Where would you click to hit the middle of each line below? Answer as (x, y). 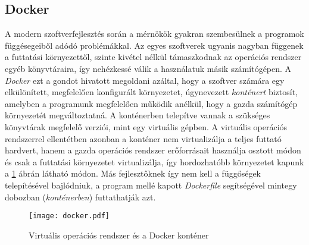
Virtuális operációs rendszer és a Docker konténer (119, 235)
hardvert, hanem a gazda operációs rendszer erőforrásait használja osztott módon (153, 150)
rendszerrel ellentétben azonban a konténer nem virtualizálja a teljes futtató (143, 138)
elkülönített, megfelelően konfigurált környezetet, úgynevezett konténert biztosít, (151, 92)
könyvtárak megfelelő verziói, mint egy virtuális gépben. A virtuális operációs (146, 126)
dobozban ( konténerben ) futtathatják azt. (80, 197)
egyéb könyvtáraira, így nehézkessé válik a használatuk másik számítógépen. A (148, 68)
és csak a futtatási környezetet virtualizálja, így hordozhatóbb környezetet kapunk (154, 161)
